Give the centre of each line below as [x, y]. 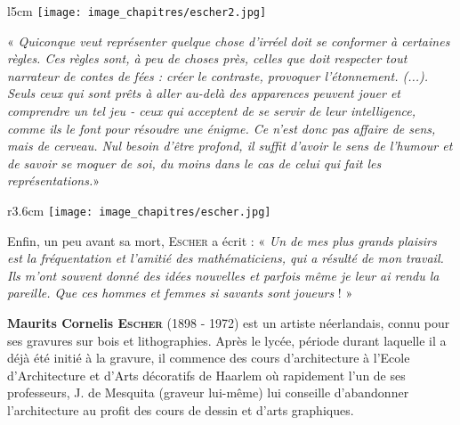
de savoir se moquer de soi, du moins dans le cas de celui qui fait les [194, 163]
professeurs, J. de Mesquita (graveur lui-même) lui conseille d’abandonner [208, 392]
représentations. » [54, 180]
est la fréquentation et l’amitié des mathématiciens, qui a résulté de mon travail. [226, 258]
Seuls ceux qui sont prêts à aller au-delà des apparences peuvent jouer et [204, 93]
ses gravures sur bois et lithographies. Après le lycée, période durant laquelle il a [227, 340]
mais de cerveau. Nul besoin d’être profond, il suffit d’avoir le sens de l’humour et [230, 146]
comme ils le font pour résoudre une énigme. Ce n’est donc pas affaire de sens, [222, 128]
